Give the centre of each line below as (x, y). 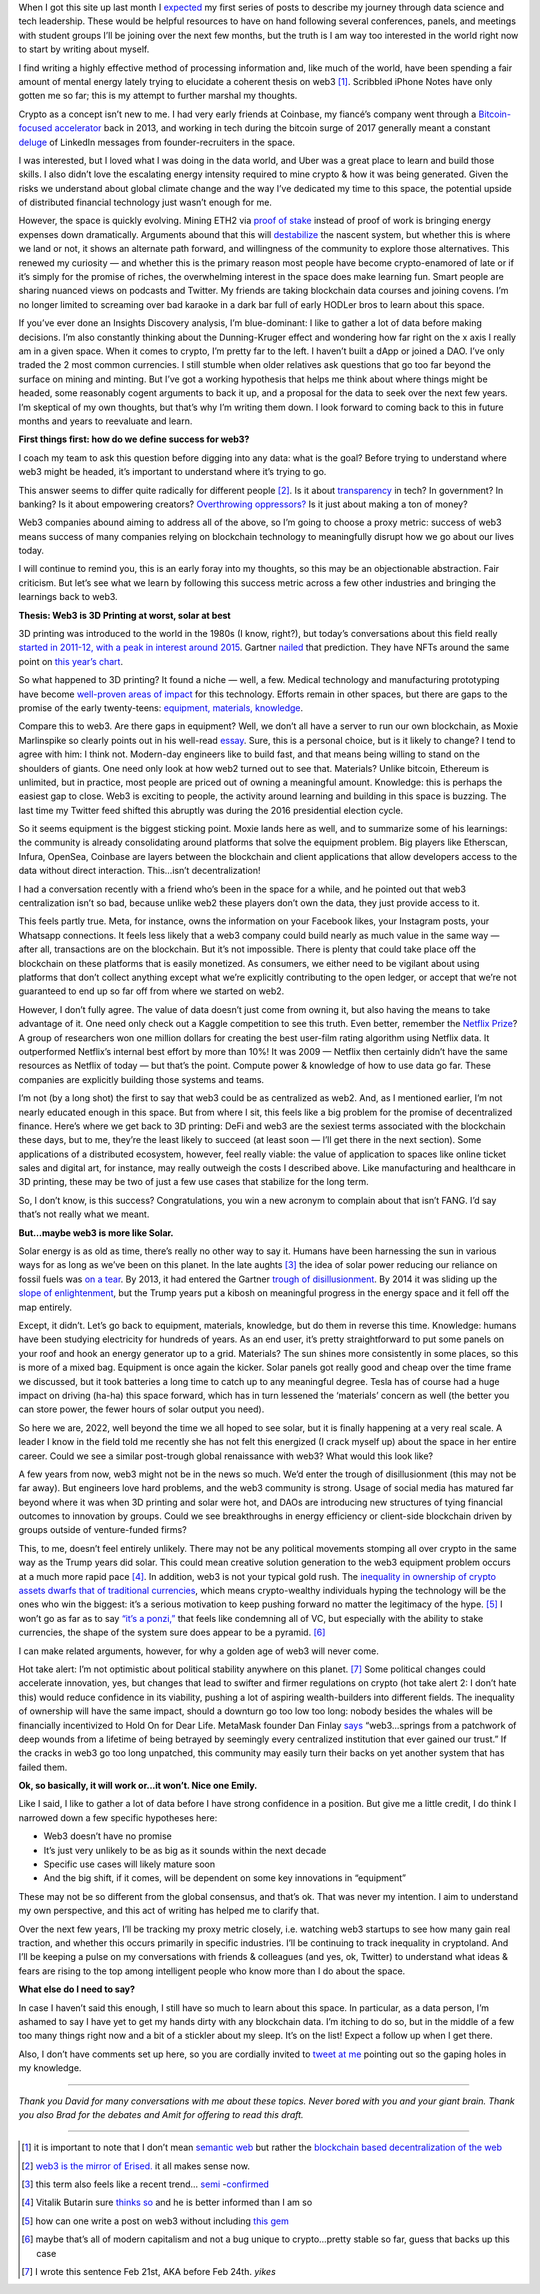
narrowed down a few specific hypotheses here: (118, 1817)
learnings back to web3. (68, 597)
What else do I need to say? (76, 1989)
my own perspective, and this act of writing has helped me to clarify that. (169, 1911)
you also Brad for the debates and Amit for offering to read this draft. (161, 2114)
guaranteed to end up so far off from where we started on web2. (151, 991)
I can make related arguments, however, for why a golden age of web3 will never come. (198, 1651)
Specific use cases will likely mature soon (129, 1864)
